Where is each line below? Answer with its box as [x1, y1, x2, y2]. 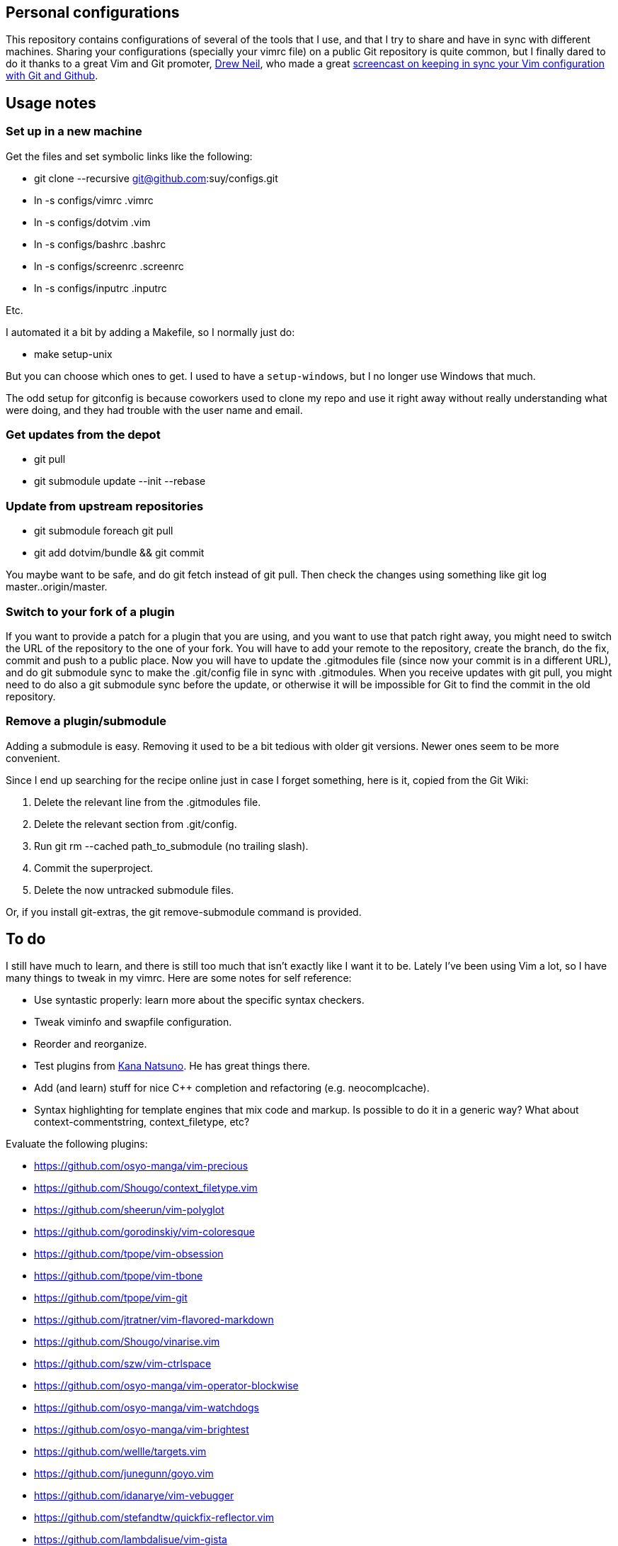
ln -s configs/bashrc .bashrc [34, 237, 166, 250]
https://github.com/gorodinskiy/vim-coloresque [34, 1226, 255, 1238]
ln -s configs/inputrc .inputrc [34, 281, 167, 294]
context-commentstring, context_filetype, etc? [34, 1116, 250, 1128]
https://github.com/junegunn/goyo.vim [34, 1467, 214, 1480]
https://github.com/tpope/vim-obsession [34, 1248, 224, 1260]
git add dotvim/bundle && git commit [34, 547, 205, 559]
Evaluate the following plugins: [6, 1138, 148, 1150]
